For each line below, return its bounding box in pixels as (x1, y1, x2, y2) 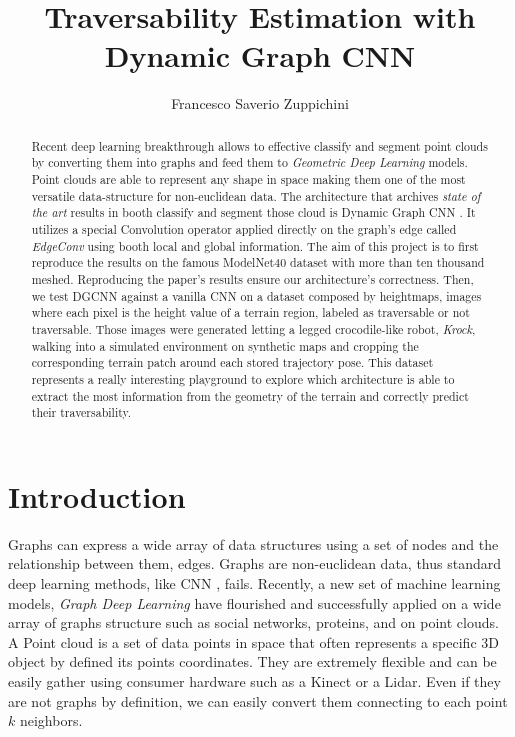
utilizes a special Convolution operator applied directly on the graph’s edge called (31, 220, 457, 237)
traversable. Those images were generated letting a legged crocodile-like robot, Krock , (31, 320, 476, 337)
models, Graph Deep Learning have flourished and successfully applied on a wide (8, 592, 501, 613)
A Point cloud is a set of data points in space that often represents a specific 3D (8, 631, 499, 652)
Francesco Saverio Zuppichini (171, 93, 349, 114)
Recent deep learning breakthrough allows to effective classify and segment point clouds (31, 137, 488, 154)
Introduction (8, 475, 186, 516)
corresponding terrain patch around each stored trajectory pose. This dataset (31, 354, 434, 371)
